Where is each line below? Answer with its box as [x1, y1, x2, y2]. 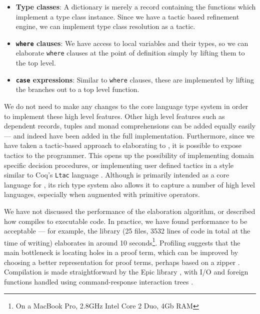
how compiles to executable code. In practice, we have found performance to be [4, 215, 247, 226]
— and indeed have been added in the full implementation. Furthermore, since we [4, 130, 254, 140]
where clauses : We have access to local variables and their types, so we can [15, 37, 248, 48]
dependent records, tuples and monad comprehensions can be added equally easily [4, 120, 255, 131]
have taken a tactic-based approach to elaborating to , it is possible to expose [4, 140, 241, 150]
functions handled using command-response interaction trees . [4, 276, 193, 286]
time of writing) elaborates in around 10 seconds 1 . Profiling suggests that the [4, 235, 240, 247]
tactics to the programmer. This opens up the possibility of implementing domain [4, 149, 254, 160]
